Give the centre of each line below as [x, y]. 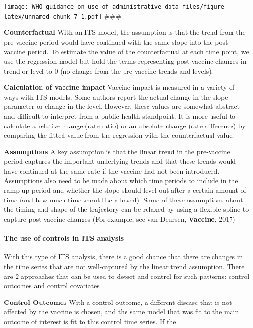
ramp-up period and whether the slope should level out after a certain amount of [125, 190]
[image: [16, 7]
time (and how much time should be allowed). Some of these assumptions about [124, 199]
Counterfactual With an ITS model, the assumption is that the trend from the [125, 32]
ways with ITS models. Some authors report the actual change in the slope [116, 96]
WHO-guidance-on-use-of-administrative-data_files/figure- [130, 7]
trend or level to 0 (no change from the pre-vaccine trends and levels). [109, 70]
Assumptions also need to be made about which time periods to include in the [121, 180]
